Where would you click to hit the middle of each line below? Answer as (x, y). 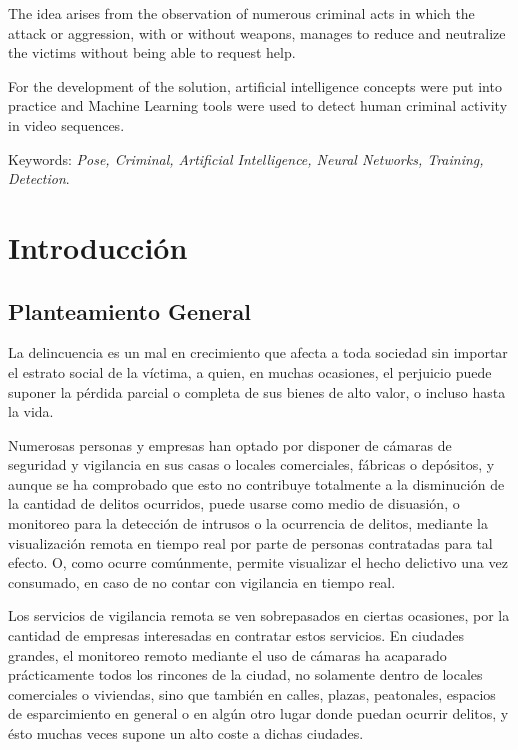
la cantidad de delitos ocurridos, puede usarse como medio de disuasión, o (234, 503)
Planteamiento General (129, 310)
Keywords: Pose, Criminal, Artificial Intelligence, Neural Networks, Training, (246, 158)
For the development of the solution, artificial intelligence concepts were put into (255, 85)
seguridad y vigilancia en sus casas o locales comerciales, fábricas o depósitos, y (251, 464)
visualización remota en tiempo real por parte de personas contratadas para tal (250, 542)
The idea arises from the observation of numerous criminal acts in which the (241, 13)
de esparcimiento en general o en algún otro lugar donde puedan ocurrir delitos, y (258, 713)
